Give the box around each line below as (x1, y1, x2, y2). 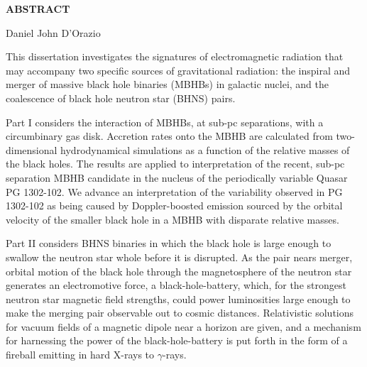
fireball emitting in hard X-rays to (6, 347, 155, 362)
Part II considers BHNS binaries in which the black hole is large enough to (6, 236, 332, 251)
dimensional (6, 142, 57, 157)
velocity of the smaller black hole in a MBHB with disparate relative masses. (6, 212, 339, 226)
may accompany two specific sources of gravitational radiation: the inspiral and (6, 62, 351, 77)
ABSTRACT (6, 1, 70, 16)
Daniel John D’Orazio (6, 25, 101, 40)
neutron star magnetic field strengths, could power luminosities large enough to (6, 291, 351, 306)
